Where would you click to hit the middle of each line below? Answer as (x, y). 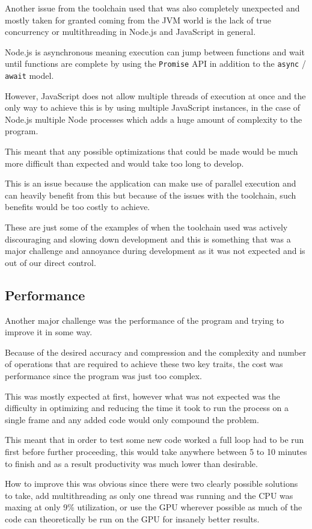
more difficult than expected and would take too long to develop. (124, 163)
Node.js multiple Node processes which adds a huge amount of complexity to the (154, 119)
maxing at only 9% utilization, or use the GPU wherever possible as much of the (154, 507)
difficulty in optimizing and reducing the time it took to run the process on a (147, 408)
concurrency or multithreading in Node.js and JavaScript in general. (130, 32)
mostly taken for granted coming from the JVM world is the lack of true (138, 20)
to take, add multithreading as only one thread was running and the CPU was (149, 495)
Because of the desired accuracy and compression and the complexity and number (156, 352)
